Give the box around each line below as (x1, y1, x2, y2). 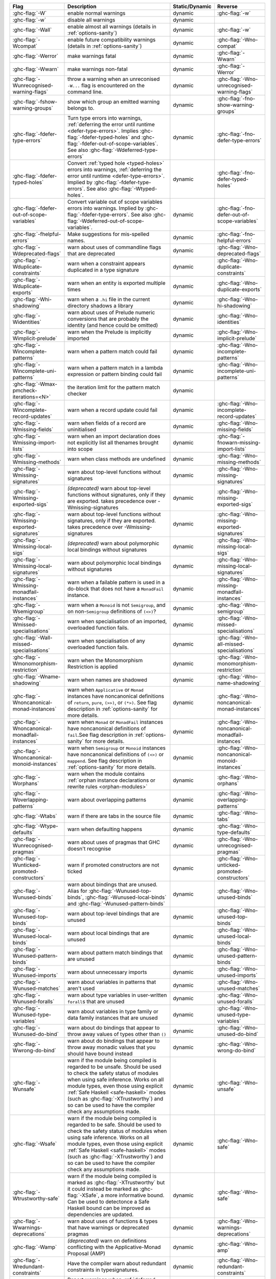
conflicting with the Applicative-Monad (67, 1244, 161, 1250)
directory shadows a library (67, 302, 133, 309)
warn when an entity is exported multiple (67, 279, 166, 286)
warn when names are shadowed (67, 676, 148, 683)
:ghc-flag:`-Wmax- (12, 381, 57, 387)
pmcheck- (12, 387, 38, 394)
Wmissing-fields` (12, 426, 54, 433)
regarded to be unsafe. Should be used (67, 1063, 162, 1070)
